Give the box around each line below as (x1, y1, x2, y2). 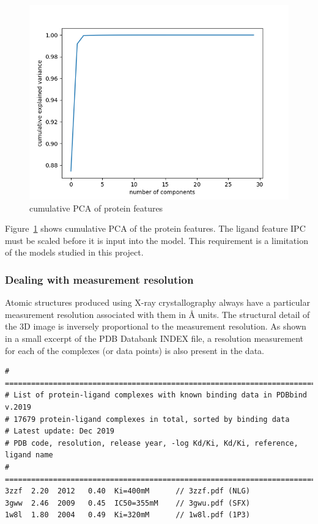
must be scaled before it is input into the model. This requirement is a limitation (5, 234, 308, 246)
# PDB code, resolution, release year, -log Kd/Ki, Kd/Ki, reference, (5, 438, 298, 448)
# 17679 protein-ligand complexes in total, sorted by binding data (5, 415, 290, 424)
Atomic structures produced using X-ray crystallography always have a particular (5, 296, 310, 309)
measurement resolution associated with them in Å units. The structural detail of (5, 308, 310, 320)
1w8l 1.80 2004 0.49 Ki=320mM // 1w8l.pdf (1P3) (5, 511, 250, 520)
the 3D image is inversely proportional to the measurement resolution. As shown (5, 320, 306, 333)
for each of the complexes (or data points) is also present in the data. (5, 344, 264, 356)
